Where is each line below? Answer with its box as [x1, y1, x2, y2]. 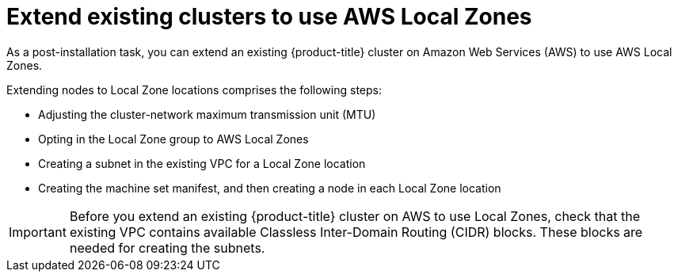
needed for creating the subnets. [69, 239, 265, 256]
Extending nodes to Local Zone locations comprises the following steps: [6, 82, 383, 97]
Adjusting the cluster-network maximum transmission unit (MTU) [38, 107, 376, 121]
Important [9, 223, 67, 240]
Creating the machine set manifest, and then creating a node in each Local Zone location [38, 181, 501, 195]
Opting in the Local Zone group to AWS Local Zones [38, 131, 309, 146]
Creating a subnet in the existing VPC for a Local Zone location [38, 156, 366, 170]
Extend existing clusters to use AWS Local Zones [6, 3, 532, 30]
